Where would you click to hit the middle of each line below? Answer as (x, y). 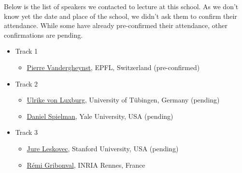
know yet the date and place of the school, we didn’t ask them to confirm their (121, 16)
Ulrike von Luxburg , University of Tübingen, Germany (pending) (123, 100)
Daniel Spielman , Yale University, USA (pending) (100, 116)
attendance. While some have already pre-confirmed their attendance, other (116, 25)
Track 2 (27, 83)
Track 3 (27, 132)
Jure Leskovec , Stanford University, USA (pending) (103, 148)
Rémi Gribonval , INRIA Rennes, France (86, 165)
